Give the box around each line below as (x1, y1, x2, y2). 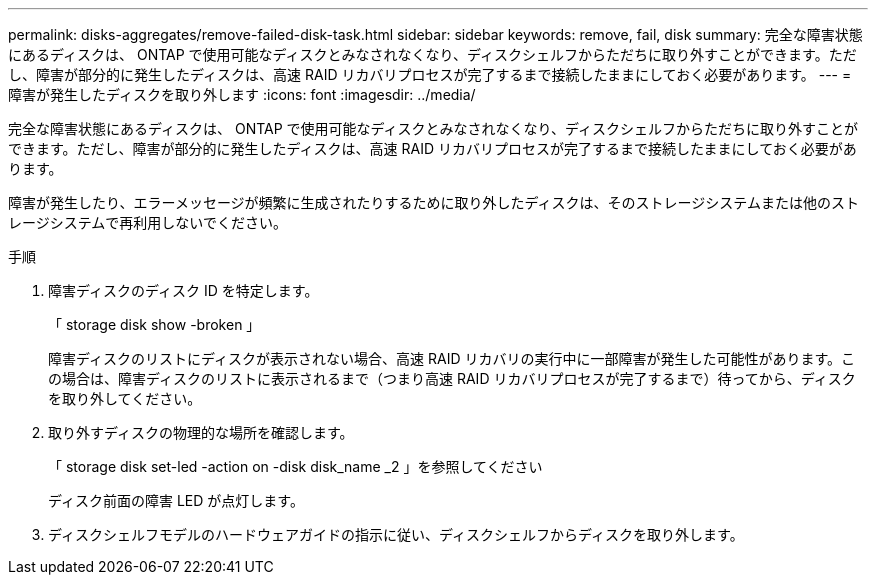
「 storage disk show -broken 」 (48, 316, 261, 333)
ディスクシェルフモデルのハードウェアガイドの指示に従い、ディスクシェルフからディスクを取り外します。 (48, 526, 744, 543)
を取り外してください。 (48, 390, 202, 407)
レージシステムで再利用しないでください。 (8, 214, 287, 231)
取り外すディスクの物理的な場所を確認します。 (48, 424, 354, 441)
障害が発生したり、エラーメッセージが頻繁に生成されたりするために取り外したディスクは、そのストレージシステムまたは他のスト (8, 194, 859, 211)
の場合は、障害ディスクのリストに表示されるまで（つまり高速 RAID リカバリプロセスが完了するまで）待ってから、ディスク (48, 370, 856, 387)
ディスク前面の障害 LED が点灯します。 (48, 492, 304, 509)
